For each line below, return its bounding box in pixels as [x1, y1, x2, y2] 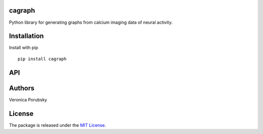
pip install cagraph [18, 56, 67, 62]
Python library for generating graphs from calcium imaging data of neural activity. [9, 19, 173, 25]
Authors [9, 84, 35, 92]
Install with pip [9, 45, 38, 50]
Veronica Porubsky [9, 97, 47, 102]
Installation [9, 32, 44, 40]
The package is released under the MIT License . [9, 122, 106, 128]
